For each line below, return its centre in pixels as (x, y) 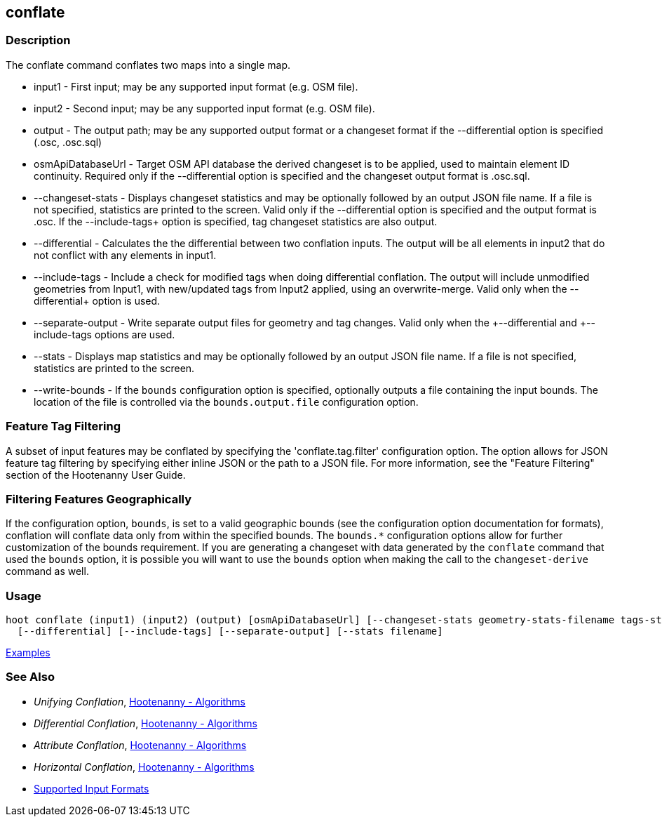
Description (38, 40)
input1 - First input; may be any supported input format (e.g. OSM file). (196, 86)
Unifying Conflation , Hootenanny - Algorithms (140, 701)
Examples (28, 653)
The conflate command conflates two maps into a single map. (148, 65)
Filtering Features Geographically (99, 499)
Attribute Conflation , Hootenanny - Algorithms (140, 745)
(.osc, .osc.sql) (68, 142)
